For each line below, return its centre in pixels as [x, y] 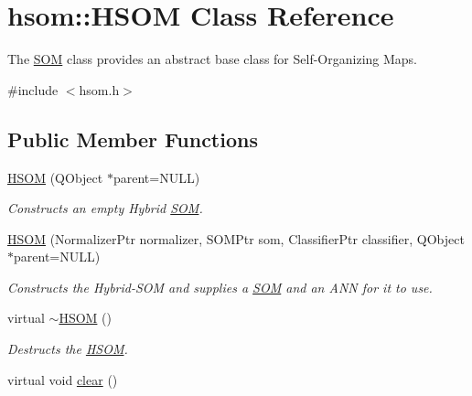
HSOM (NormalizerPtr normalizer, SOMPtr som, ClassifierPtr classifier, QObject [236, 238]
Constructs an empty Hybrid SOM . [105, 208]
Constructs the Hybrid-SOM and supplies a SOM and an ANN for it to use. [220, 287]
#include [33, 89]
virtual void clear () [63, 379]
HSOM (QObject [55, 177]
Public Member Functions [133, 139]
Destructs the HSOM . [68, 349]
